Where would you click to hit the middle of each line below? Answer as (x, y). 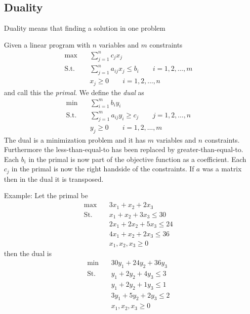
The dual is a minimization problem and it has (75, 139)
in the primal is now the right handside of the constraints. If (103, 169)
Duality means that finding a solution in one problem (85, 28)
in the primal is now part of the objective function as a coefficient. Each (137, 159)
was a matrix (222, 169)
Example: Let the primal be (46, 195)
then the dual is (28, 253)
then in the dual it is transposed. (54, 179)
